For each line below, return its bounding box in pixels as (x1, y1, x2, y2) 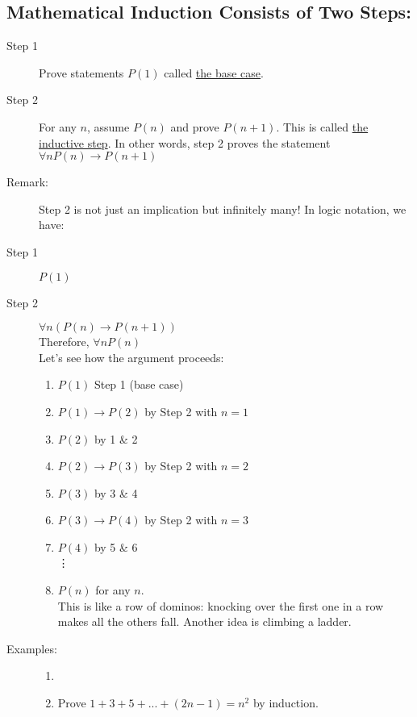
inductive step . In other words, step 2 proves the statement (39, 134, 331, 151)
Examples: (6, 640, 57, 657)
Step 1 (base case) (94, 376, 184, 393)
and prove (170, 118, 219, 135)
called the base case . (164, 64, 264, 81)
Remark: (6, 173, 48, 190)
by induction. (252, 694, 319, 711)
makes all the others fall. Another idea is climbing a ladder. (57, 613, 352, 630)
